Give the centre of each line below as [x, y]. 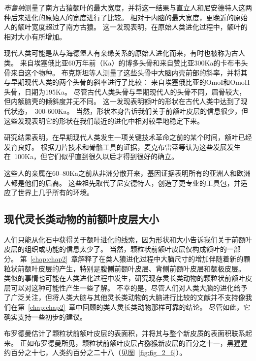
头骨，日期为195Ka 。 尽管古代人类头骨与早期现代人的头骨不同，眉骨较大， [125, 91]
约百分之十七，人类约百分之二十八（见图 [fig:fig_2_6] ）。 [95, 352]
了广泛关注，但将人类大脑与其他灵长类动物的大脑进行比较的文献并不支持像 [125, 297]
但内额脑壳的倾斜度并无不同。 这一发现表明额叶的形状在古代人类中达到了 [122, 101]
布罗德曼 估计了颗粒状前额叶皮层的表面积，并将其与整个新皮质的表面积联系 [125, 333]
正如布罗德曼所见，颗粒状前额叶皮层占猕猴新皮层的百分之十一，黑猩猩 [134, 343]
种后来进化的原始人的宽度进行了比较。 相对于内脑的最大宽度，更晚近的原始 [126, 17]
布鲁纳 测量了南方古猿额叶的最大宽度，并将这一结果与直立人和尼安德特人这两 [128, 7]
